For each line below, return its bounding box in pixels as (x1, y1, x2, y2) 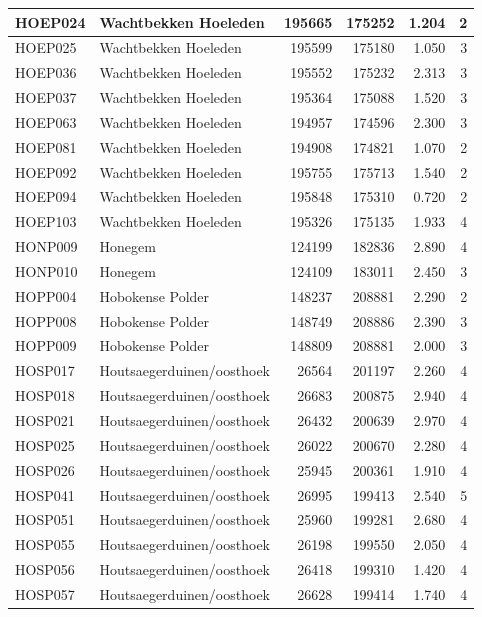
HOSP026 (15, 459, 75, 480)
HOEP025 (15, 37, 77, 58)
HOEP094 (15, 186, 77, 207)
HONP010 (15, 260, 78, 281)
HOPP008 (15, 310, 77, 331)
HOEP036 (15, 62, 77, 83)
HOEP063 (15, 111, 77, 132)
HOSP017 (15, 360, 75, 381)
